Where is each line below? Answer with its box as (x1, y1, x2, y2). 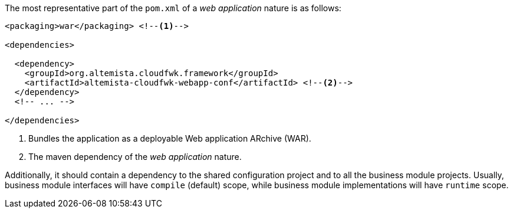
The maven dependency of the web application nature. (28, 152, 242, 162)
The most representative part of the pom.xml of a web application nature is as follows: (5, 3, 341, 13)
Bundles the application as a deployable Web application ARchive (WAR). (28, 133, 311, 143)
